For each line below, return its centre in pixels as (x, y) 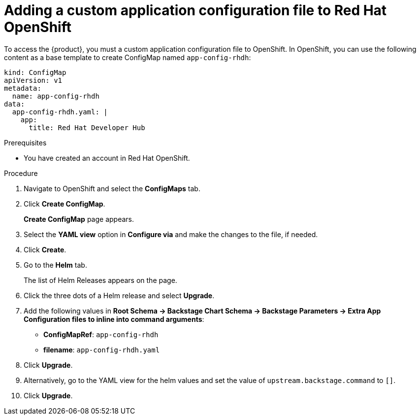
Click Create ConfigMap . (65, 204)
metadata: (23, 88)
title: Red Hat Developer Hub (87, 127)
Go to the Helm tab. (55, 265)
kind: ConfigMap (35, 72)
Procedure (21, 173)
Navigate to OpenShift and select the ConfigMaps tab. (112, 188)
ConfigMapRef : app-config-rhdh (101, 334)
